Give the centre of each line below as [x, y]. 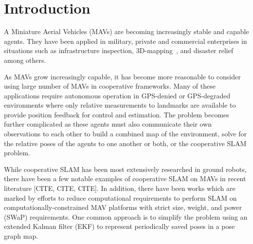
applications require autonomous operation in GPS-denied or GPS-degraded [117, 95]
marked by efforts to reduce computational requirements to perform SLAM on [120, 197]
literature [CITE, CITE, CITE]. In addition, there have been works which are [120, 188]
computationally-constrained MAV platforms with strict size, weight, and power [123, 207]
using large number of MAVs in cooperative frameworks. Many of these [110, 86]
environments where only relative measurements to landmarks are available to [120, 105]
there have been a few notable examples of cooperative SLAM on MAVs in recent [125, 178]
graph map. [21, 236]
